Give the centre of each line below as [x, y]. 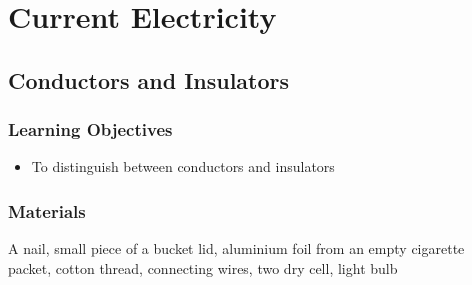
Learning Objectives [90, 129]
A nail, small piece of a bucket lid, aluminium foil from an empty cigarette [236, 248]
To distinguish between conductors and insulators [183, 166]
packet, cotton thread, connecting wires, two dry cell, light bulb [203, 267]
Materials [47, 210]
